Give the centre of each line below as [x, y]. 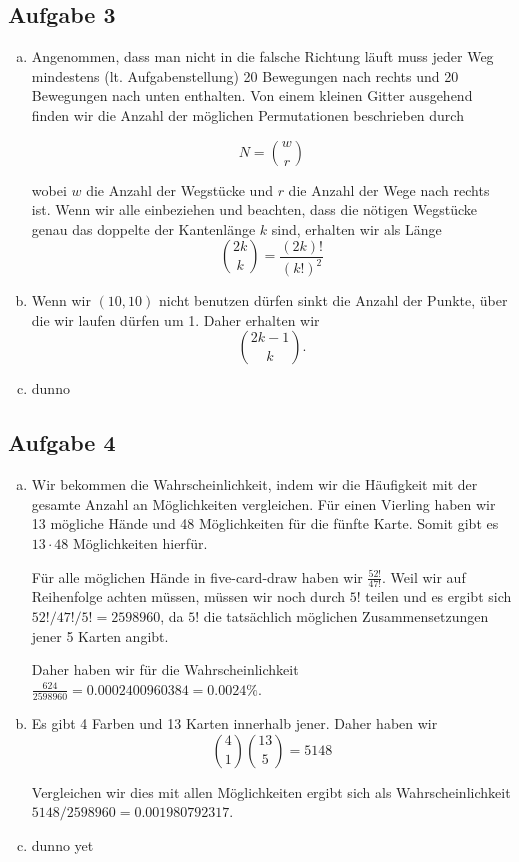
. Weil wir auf [424, 576]
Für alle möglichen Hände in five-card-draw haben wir [197, 576]
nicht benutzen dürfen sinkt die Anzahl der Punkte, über [333, 300]
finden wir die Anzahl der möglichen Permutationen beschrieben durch [247, 114]
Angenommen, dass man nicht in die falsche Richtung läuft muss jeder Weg [262, 56]
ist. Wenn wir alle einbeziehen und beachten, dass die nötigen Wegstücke [254, 209]
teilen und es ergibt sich [438, 596]
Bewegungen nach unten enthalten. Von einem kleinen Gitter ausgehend [252, 95]
